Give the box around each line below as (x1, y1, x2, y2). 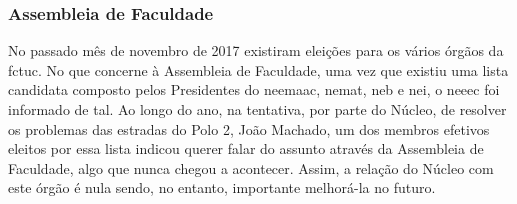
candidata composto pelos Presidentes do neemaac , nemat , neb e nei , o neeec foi (8, 79, 500, 100)
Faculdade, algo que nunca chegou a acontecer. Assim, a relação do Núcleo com (8, 157, 494, 178)
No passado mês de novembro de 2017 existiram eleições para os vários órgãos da (8, 40, 504, 61)
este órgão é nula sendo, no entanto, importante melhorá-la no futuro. (8, 177, 436, 198)
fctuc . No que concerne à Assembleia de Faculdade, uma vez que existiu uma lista (8, 59, 509, 80)
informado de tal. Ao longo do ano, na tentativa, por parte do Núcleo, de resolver (8, 99, 507, 119)
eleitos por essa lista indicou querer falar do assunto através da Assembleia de (8, 138, 484, 159)
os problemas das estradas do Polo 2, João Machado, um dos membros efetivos (8, 118, 490, 139)
